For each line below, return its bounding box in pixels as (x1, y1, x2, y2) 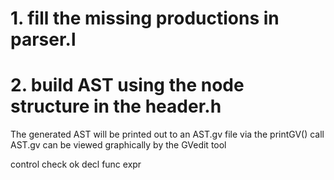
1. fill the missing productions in (10, 7, 280, 30)
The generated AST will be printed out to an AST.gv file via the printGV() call (10, 128, 325, 141)
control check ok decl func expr (10, 158, 142, 171)
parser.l (10, 28, 77, 51)
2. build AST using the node (10, 74, 245, 97)
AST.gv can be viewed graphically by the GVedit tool (10, 139, 227, 151)
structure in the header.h (10, 95, 222, 118)
